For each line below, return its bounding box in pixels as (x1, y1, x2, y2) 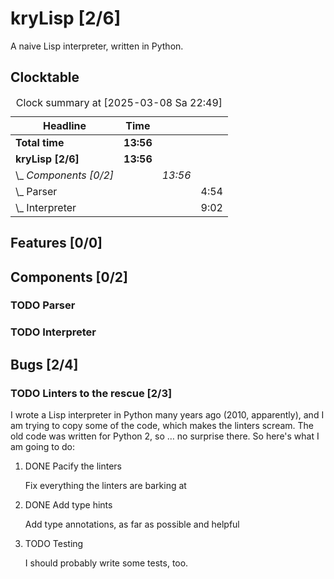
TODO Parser (10, 298, 76, 312)
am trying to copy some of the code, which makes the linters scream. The (10, 420, 315, 432)
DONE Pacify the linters (24, 460, 122, 472)
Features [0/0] (10, 235, 103, 252)
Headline (42, 118, 87, 132)
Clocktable (10, 69, 80, 86)
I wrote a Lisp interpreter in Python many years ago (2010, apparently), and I (10, 409, 325, 421)
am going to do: (10, 441, 76, 453)
